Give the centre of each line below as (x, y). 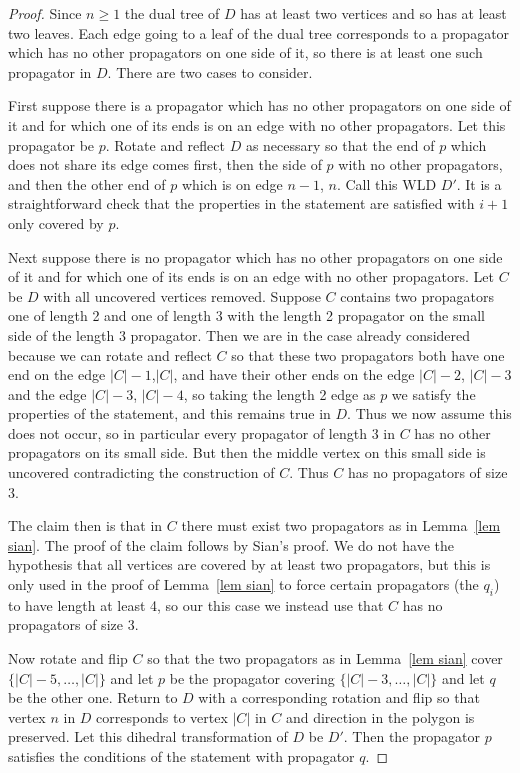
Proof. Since (45, 13)
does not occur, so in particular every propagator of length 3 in (201, 432)
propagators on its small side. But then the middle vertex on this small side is (247, 452)
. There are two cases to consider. (210, 71)
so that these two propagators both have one (368, 354)
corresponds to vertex (162, 716)
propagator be (51, 144)
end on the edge (57, 374)
